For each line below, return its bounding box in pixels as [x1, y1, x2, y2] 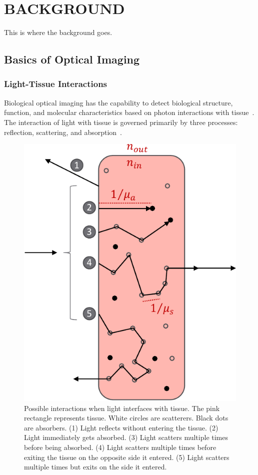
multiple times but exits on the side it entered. [24, 461, 167, 472]
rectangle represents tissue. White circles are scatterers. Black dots [24, 412, 228, 423]
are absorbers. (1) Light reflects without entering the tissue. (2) [24, 422, 218, 432]
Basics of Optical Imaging [4, 51, 140, 67]
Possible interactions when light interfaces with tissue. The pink [24, 402, 220, 413]
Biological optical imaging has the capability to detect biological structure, [4, 97, 233, 107]
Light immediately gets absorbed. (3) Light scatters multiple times [24, 432, 228, 442]
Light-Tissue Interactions [4, 77, 107, 90]
